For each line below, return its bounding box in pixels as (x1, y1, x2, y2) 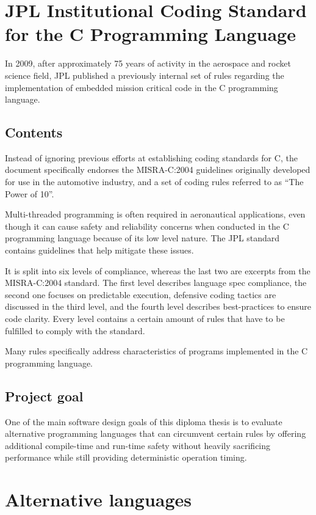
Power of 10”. (5, 187, 54, 200)
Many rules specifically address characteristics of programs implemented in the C (5, 345, 308, 357)
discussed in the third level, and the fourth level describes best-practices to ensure (5, 300, 312, 313)
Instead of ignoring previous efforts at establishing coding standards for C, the (5, 151, 298, 164)
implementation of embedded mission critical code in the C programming (5, 81, 278, 93)
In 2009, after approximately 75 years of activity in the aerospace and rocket (5, 57, 291, 70)
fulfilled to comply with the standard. (5, 324, 145, 337)
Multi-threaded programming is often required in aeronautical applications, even (5, 208, 306, 221)
